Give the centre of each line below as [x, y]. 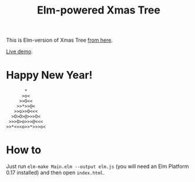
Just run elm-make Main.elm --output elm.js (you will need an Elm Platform [97, 166]
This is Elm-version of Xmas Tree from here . [60, 40]
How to [24, 150]
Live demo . [20, 52]
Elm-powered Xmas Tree [99, 10]
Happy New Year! [49, 75]
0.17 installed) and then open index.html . [55, 173]
